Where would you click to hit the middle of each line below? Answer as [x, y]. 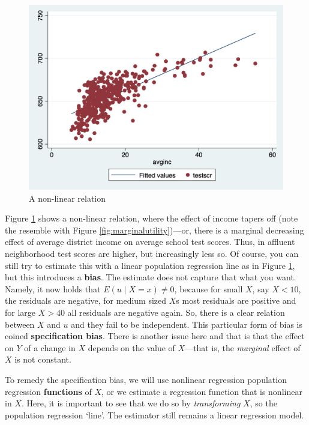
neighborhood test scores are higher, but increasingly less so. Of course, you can [152, 254]
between [20, 324]
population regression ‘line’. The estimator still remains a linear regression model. [154, 414]
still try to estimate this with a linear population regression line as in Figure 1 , [150, 265]
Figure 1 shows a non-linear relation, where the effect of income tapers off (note [151, 218]
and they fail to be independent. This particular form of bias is [187, 324]
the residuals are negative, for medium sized [86, 300]
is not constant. [43, 359]
